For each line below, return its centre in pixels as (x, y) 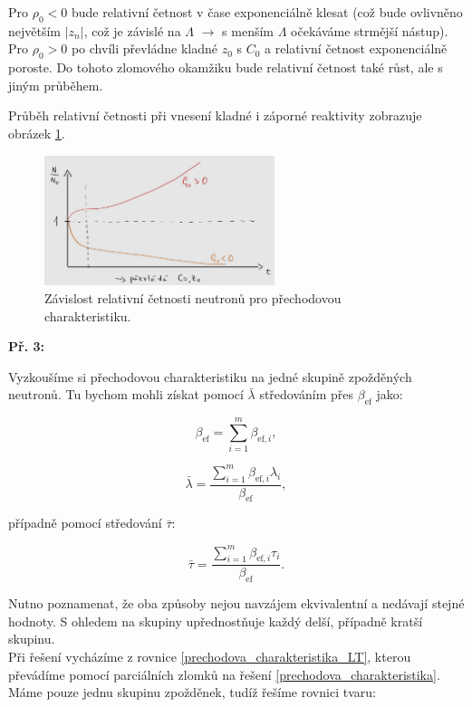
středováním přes (307, 394)
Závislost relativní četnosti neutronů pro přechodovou (193, 297)
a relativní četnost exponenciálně (356, 48)
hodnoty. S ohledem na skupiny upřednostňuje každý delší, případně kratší (216, 621)
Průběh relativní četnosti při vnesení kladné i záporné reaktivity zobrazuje (215, 115)
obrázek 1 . (37, 133)
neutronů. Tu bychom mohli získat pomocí (126, 394)
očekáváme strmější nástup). (370, 30)
